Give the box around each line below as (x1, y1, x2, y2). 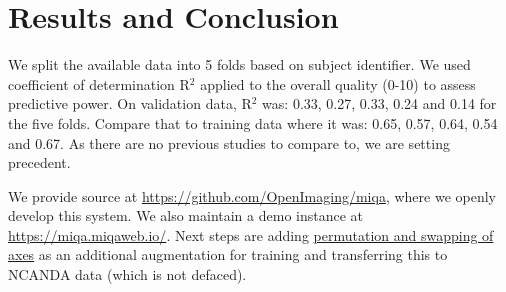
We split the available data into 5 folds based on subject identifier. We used (8, 54, 471, 75)
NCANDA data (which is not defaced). (8, 264, 247, 285)
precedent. (8, 152, 71, 173)
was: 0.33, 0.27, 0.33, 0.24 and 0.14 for (262, 93, 497, 114)
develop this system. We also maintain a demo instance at (8, 205, 364, 226)
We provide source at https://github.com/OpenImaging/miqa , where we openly (8, 185, 496, 206)
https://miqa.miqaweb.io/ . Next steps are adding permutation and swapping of (8, 224, 494, 245)
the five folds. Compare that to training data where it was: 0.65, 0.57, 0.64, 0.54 (8, 112, 498, 133)
